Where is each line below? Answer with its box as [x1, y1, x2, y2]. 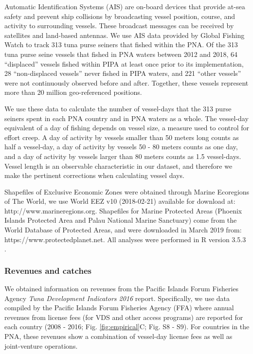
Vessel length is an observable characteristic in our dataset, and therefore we [4, 160, 233, 171]
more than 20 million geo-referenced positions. [4, 87, 142, 97]
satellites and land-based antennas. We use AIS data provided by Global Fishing [4, 30, 245, 40]
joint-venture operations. [4, 340, 78, 351]
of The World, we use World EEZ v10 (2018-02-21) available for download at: [4, 196, 235, 206]
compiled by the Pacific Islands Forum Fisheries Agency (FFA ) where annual [4, 302, 234, 313]
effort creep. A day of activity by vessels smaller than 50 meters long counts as [4, 132, 239, 142]
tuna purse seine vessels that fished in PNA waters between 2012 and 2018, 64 [4, 49, 238, 59]
